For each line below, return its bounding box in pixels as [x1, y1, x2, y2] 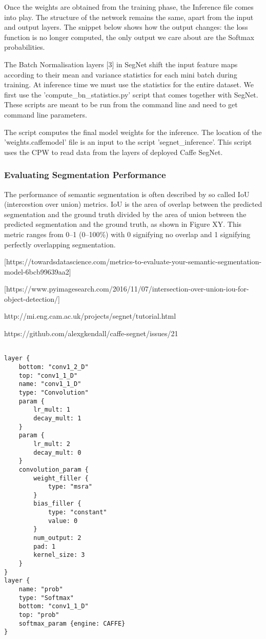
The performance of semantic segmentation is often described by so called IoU [4, 188, 250, 199]
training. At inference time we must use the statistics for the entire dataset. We [4, 79, 254, 90]
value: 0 [48, 517, 78, 525]
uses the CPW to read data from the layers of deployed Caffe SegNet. [4, 146, 223, 157]
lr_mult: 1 [33, 406, 70, 414]
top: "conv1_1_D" [18, 372, 78, 379]
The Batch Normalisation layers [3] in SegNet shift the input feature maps [4, 59, 238, 69]
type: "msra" [48, 483, 92, 491]
